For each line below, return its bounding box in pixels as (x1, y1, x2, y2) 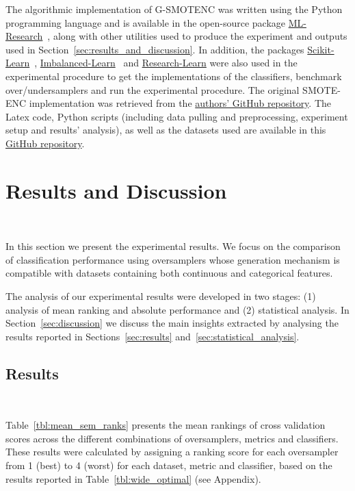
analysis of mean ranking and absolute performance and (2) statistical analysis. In (5, 302, 350, 316)
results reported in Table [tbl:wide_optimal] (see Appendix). (5, 471, 261, 486)
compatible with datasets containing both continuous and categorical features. (5, 266, 333, 280)
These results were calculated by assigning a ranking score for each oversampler (5, 444, 339, 459)
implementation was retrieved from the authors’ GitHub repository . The (29, 96, 332, 110)
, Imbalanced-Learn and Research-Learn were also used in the (34, 55, 298, 70)
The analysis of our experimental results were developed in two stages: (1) (5, 289, 316, 303)
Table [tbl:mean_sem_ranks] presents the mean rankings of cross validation (5, 418, 326, 432)
